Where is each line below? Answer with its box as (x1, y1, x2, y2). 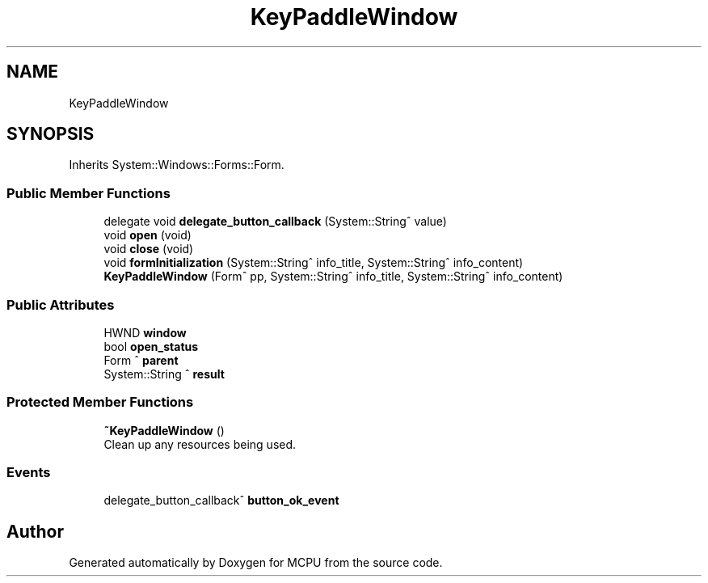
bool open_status (103, 339, 199, 353)
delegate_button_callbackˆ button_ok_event (103, 493, 339, 508)
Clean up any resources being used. (103, 437, 297, 451)
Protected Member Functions (6, 394, 194, 411)
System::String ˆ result (103, 366, 225, 381)
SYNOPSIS (6, 124, 95, 145)
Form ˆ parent (103, 353, 179, 367)
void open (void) (103, 228, 192, 243)
